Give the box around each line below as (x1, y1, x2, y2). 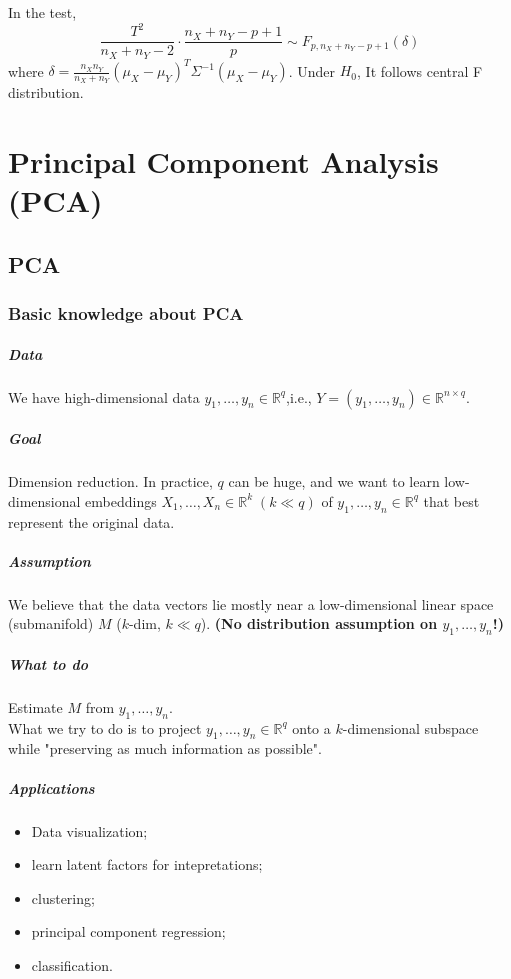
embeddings (85, 490, 157, 511)
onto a (292, 717, 331, 738)
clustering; (31, 887, 95, 908)
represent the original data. (8, 511, 175, 532)
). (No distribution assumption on (200, 613, 438, 634)
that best (423, 490, 480, 511)
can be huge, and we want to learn (228, 471, 440, 492)
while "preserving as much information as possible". (8, 738, 322, 759)
